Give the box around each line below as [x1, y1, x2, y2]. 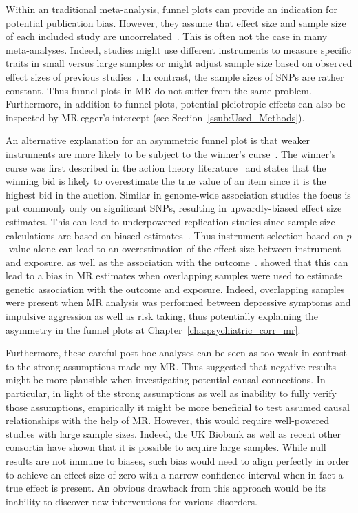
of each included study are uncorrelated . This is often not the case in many [6, 29, 328, 43]
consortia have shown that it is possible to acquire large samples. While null [6, 440, 326, 454]
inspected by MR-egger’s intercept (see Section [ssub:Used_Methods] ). [6, 110, 305, 124]
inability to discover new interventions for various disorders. [6, 494, 257, 508]
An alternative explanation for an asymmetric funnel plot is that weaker [6, 133, 310, 148]
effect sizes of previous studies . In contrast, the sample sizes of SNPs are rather [6, 69, 344, 83]
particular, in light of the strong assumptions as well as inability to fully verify [6, 386, 337, 401]
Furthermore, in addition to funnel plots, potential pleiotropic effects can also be [6, 97, 346, 111]
